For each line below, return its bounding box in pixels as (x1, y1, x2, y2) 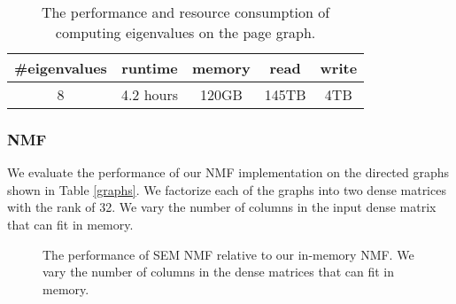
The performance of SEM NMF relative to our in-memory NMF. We (43, 245, 414, 263)
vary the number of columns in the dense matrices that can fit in (43, 262, 394, 281)
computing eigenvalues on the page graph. (55, 22, 316, 43)
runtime (121, 58, 178, 78)
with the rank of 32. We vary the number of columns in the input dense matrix (7, 198, 437, 216)
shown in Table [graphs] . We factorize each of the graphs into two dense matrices (7, 180, 446, 199)
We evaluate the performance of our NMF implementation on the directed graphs (7, 163, 450, 182)
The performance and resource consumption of (41, 2, 330, 22)
